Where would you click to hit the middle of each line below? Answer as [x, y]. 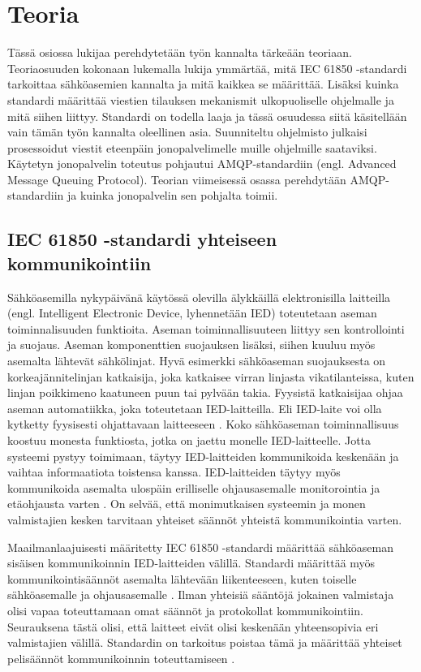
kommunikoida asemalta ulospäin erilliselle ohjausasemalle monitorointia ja [194, 487]
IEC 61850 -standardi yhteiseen [142, 239]
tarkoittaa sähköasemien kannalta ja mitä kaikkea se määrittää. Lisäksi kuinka [203, 84]
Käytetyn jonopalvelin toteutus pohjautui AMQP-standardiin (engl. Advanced [202, 164]
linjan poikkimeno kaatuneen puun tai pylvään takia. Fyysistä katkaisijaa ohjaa [205, 392]
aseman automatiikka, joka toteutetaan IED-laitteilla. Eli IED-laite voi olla [195, 408]
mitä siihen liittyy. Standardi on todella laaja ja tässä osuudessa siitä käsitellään [207, 116]
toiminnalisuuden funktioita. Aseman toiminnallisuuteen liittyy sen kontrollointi [206, 328]
